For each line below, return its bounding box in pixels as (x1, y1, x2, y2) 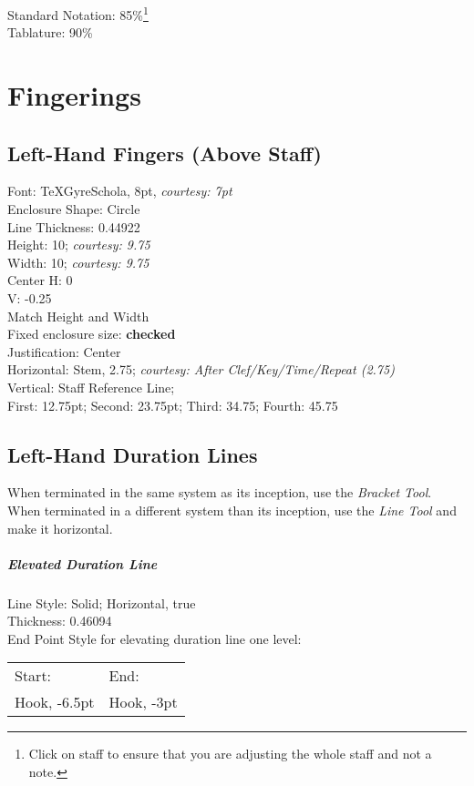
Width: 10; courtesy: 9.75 (7, 252, 149, 271)
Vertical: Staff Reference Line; (7, 377, 175, 396)
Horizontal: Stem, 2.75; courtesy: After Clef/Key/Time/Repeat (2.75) (7, 360, 395, 379)
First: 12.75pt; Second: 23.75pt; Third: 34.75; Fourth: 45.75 (7, 395, 338, 414)
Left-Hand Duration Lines (7, 440, 258, 468)
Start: (15, 665, 52, 687)
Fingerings (7, 77, 141, 114)
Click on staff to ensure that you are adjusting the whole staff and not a (28, 744, 432, 763)
